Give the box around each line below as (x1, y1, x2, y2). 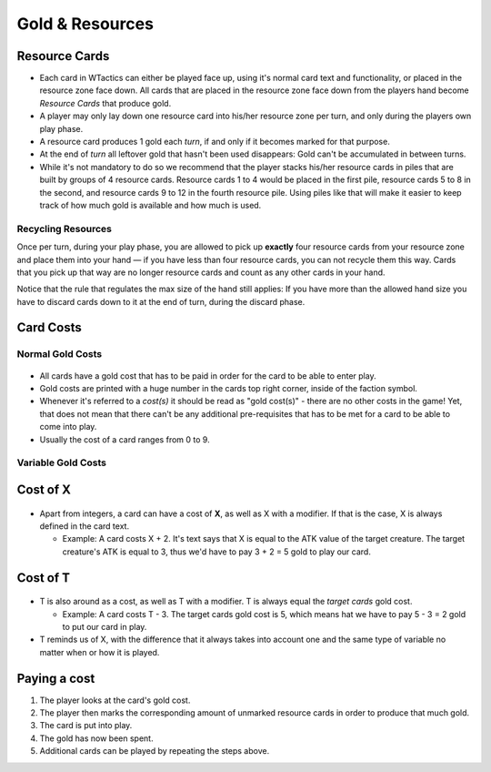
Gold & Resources (16, 14, 155, 34)
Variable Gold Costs (16, 456, 107, 469)
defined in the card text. (39, 520, 130, 532)
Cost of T (16, 570, 71, 585)
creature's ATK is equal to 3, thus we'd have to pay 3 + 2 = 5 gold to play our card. (62, 546, 372, 557)
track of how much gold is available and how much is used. (39, 199, 262, 210)
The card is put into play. (39, 720, 133, 731)
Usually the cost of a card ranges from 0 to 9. (39, 433, 210, 445)
